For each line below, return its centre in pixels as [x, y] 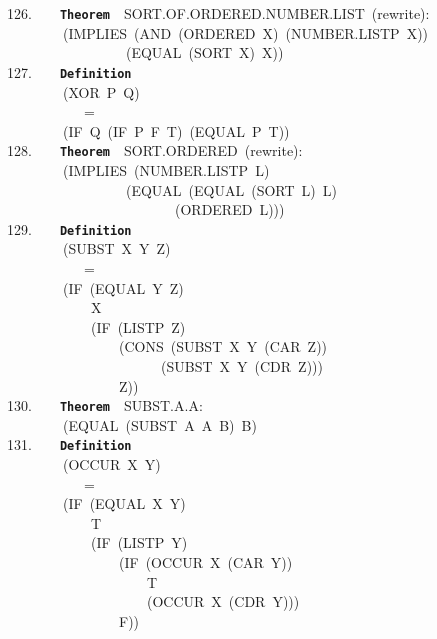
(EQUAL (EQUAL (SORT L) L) [231, 189]
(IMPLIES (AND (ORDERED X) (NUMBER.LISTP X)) [245, 32]
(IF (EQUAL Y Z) [123, 287]
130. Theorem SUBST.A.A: [105, 405]
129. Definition [69, 228]
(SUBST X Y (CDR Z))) [241, 365]
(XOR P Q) [101, 91]
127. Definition [69, 71]
